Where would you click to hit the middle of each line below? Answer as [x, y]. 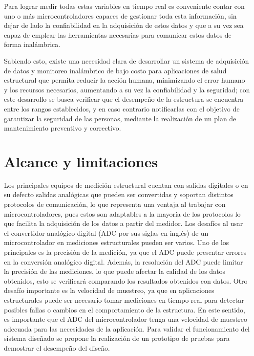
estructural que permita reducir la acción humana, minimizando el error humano [125, 80]
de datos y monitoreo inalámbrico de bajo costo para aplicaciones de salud [115, 70]
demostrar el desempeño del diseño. [57, 347]
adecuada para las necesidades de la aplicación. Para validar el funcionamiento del [127, 328]
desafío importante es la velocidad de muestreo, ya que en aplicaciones [109, 290]
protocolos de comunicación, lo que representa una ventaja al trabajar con [115, 204]
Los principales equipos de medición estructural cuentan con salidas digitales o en [126, 185]
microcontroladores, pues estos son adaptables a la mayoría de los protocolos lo [122, 213]
